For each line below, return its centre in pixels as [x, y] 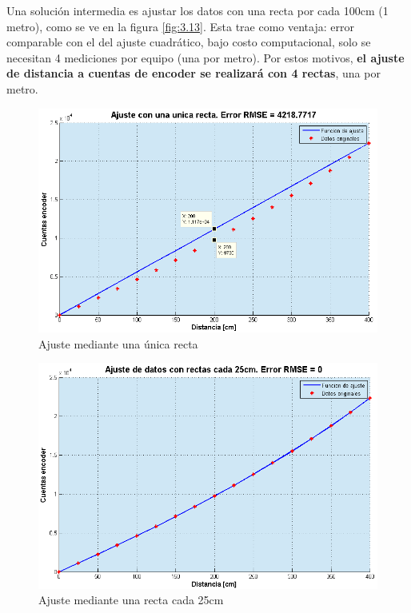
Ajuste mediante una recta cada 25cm [131, 600]
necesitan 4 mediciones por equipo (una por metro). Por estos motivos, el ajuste [205, 57]
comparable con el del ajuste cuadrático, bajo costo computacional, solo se [189, 42]
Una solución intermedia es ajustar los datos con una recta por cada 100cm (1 [198, 10]
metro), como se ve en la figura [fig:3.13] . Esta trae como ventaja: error [180, 26]
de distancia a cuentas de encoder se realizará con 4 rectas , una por [194, 73]
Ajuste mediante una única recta [118, 343]
